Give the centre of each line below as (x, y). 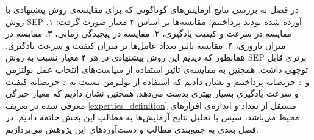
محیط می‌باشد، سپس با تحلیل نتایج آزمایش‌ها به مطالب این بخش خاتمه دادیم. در (152, 117)
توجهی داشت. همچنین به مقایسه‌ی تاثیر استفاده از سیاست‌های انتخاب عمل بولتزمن (157, 69)
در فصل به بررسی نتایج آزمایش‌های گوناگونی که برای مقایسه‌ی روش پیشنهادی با (152, 9)
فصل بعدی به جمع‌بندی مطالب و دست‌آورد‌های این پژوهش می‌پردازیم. (132, 129)
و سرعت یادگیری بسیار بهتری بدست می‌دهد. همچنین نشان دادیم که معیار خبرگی (152, 93)
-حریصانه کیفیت (34, 81)
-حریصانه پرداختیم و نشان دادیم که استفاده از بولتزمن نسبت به (184, 81)
